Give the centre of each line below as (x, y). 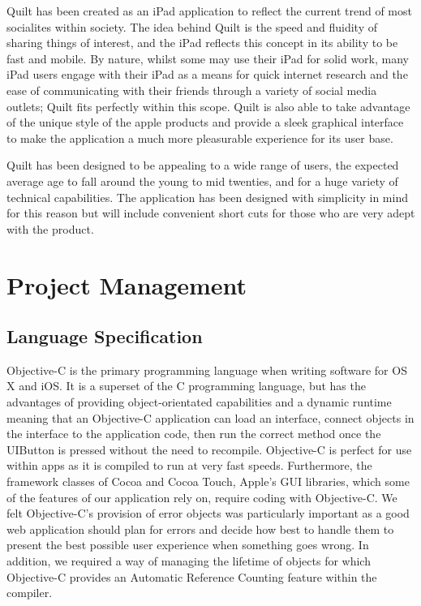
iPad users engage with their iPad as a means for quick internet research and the (207, 74)
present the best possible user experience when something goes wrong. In (188, 545)
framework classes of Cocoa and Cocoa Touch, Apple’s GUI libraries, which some (208, 481)
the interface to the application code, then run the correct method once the (194, 434)
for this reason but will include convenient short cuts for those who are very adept (211, 213)
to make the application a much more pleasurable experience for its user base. (200, 138)
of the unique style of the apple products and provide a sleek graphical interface (205, 122)
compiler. (30, 593)
